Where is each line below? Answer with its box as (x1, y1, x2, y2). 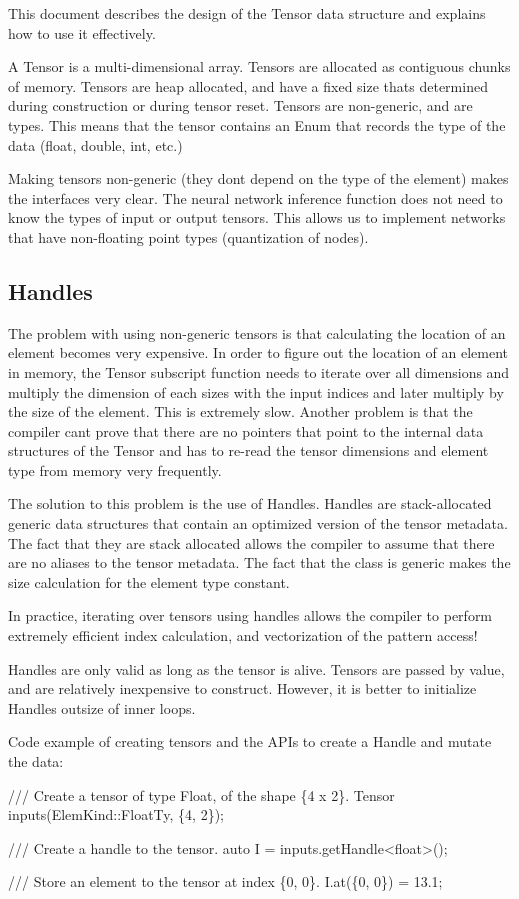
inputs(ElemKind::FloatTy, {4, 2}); (8, 804, 224, 825)
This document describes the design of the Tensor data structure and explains (8, 3, 486, 23)
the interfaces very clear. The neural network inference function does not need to (8, 187, 503, 208)
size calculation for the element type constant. (8, 571, 290, 592)
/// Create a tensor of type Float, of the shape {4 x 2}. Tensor (8, 784, 395, 805)
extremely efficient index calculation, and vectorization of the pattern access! (8, 625, 478, 646)
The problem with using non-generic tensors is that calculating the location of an (8, 322, 506, 343)
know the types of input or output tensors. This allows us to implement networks (8, 207, 506, 228)
